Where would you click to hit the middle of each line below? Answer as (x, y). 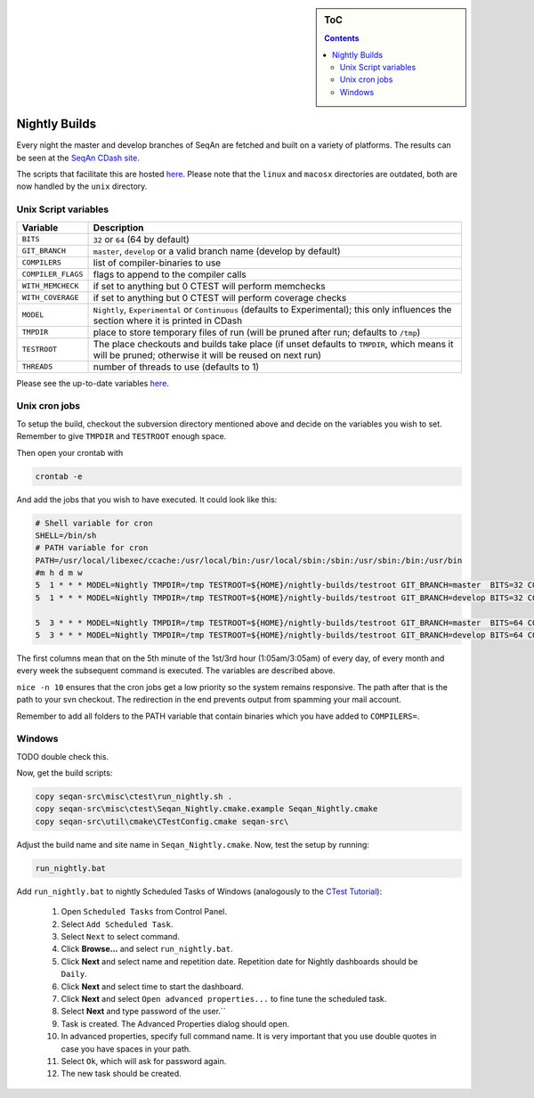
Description (118, 227)
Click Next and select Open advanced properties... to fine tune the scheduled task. (224, 998)
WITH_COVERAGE (50, 298)
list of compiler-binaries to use (157, 263)
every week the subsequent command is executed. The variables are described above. (176, 671)
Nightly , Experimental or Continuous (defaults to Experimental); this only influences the (272, 309)
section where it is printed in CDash (168, 321)
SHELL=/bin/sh (66, 535)
